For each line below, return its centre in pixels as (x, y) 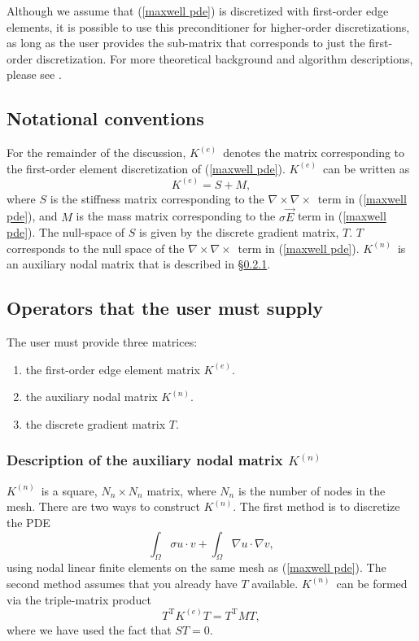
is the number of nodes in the (312, 490)
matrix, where (181, 490)
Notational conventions (105, 118)
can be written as (366, 168)
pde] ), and (32, 216)
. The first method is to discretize (316, 506)
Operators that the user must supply (165, 308)
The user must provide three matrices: (102, 342)
